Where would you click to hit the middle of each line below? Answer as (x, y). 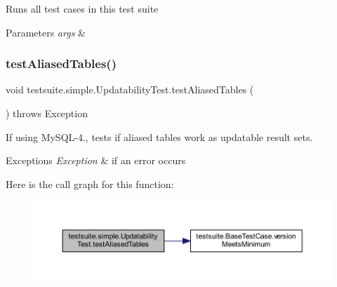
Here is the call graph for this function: (90, 183)
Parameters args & (46, 32)
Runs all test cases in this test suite (82, 8)
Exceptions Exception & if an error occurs (96, 160)
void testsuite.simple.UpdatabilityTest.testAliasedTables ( (130, 89)
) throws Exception (47, 113)
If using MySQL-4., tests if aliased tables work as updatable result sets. (159, 136)
